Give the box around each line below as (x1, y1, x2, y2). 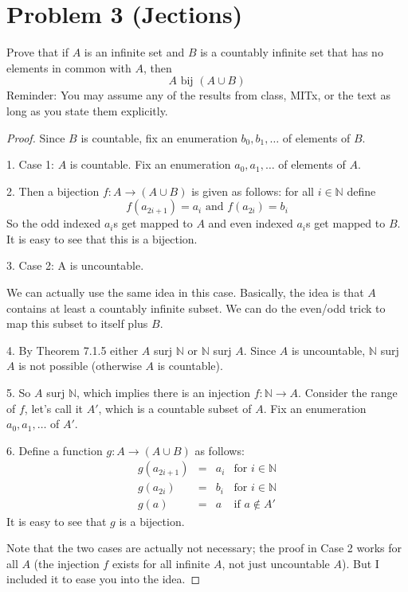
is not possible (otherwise (18, 357, 142, 374)
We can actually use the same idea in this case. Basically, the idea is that (6, 284, 364, 301)
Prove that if (6, 44, 69, 60)
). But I (342, 555, 379, 571)
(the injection (33, 555, 100, 571)
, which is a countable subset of (98, 399, 252, 416)
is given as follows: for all (191, 182, 315, 199)
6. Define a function (6, 442, 103, 458)
